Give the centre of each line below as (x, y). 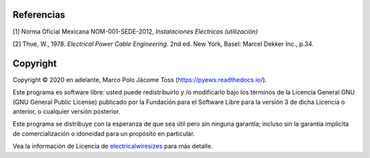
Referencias (39, 15)
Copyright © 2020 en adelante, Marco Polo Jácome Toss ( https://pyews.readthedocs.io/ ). (140, 79)
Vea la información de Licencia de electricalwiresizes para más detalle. (113, 146)
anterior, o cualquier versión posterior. (66, 111)
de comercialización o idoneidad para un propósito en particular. (104, 133)
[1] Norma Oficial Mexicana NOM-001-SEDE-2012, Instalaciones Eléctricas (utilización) (135, 31)
